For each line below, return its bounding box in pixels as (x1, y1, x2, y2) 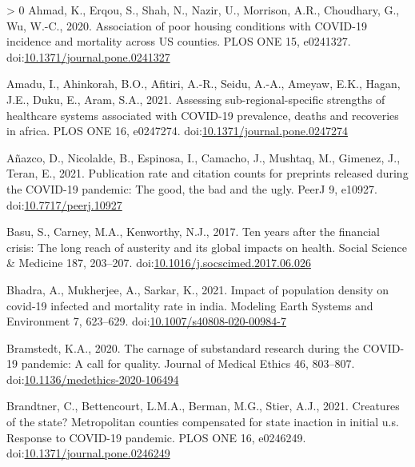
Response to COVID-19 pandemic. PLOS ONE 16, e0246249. (6, 429, 306, 445)
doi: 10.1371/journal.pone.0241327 (6, 48, 170, 65)
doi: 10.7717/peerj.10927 (6, 196, 122, 213)
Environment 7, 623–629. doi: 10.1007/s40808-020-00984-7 (6, 313, 286, 329)
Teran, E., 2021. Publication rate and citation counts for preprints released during (6, 165, 409, 182)
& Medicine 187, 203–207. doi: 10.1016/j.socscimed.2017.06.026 (6, 254, 311, 271)
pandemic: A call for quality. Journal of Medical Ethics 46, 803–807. (21, 355, 355, 372)
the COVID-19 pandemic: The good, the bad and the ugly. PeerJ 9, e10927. (6, 180, 377, 197)
